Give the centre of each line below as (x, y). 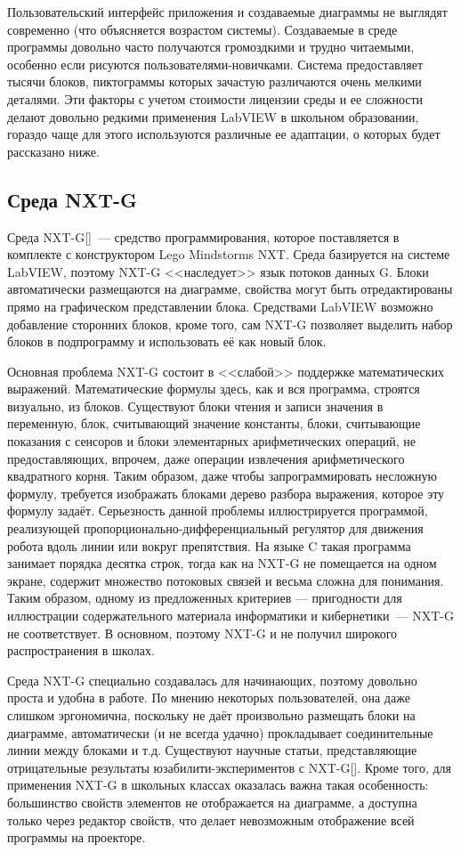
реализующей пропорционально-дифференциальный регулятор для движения (215, 528)
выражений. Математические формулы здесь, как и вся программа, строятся (214, 389)
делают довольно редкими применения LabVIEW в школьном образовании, (213, 116)
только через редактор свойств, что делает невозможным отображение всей (211, 820)
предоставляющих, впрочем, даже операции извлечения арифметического (206, 458)
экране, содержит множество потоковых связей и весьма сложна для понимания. (226, 580)
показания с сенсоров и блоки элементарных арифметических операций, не (211, 441)
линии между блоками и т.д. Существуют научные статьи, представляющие (212, 750)
